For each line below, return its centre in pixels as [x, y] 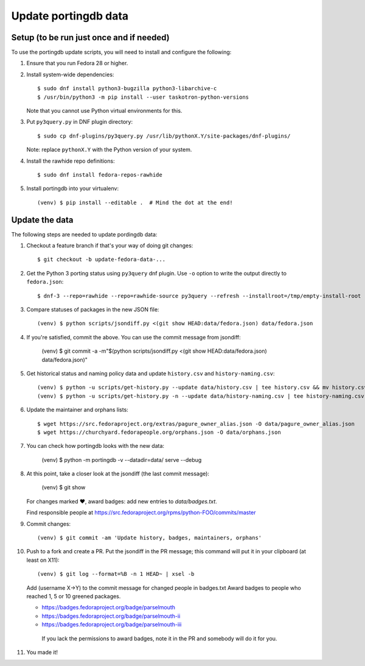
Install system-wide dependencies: [70, 74]
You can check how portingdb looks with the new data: [95, 446]
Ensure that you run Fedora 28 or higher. [77, 63]
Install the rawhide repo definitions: [71, 161]
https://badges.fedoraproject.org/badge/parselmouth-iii [112, 625]
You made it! [42, 652]
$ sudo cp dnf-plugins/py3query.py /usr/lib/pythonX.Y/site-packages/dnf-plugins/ [164, 136]
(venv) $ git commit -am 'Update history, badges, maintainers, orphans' [150, 538]
